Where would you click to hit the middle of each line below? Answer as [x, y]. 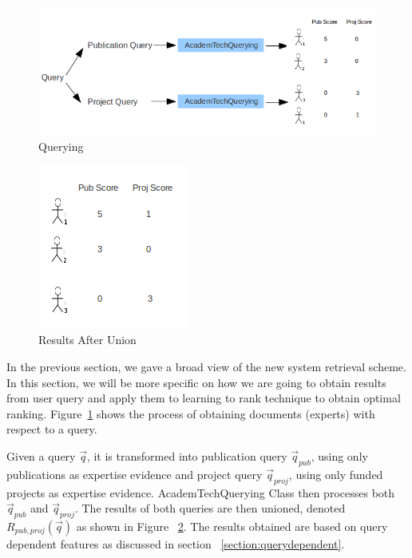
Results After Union [87, 340]
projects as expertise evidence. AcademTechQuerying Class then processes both [201, 492]
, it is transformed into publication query [187, 456]
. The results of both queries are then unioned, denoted [210, 508]
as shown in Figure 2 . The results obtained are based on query [232, 526]
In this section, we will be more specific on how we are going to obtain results [196, 382]
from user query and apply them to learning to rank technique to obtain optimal [204, 398]
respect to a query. [52, 429]
